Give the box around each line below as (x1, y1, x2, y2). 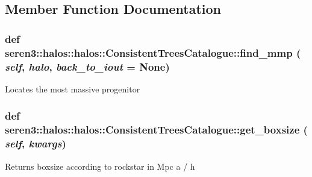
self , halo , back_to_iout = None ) (5, 59, 170, 74)
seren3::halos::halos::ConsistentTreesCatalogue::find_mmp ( (5, 45, 301, 60)
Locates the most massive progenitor (5, 82, 140, 95)
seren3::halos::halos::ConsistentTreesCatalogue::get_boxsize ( (5, 122, 308, 137)
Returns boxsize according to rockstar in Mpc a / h (5, 159, 195, 172)
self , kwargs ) (5, 136, 66, 151)
